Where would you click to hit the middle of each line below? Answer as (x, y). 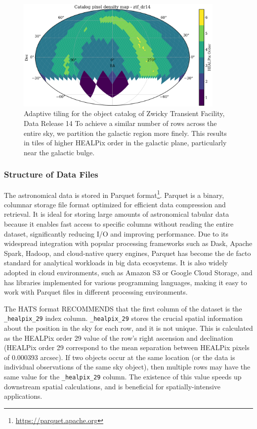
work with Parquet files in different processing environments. (96, 292)
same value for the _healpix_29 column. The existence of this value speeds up (123, 376)
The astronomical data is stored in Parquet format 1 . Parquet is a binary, (114, 194)
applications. (23, 396)
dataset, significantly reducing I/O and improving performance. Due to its (116, 233)
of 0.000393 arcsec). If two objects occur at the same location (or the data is (120, 357)
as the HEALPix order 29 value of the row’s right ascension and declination (119, 337)
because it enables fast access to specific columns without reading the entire (119, 224)
